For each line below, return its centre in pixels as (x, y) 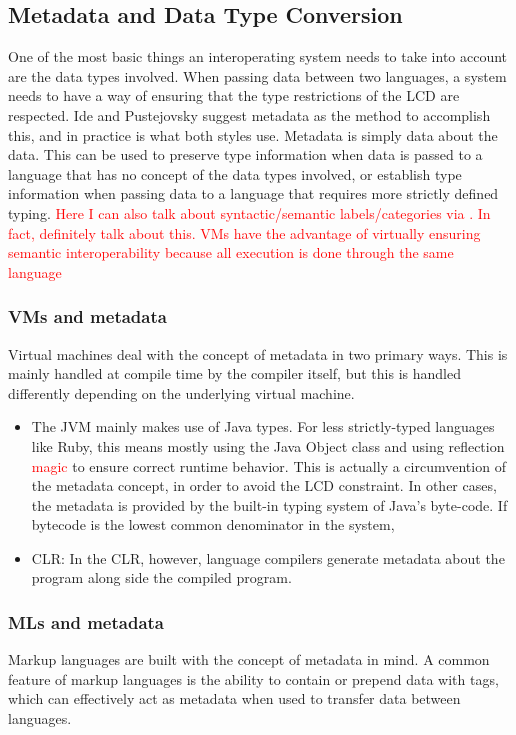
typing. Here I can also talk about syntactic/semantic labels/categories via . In (249, 212)
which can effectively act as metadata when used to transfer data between (234, 698)
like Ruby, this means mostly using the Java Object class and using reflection (268, 445)
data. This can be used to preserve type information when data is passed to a (245, 154)
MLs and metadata (86, 622)
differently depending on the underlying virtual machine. (181, 392)
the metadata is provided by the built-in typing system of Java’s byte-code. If (269, 504)
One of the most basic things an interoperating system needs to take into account (258, 56)
